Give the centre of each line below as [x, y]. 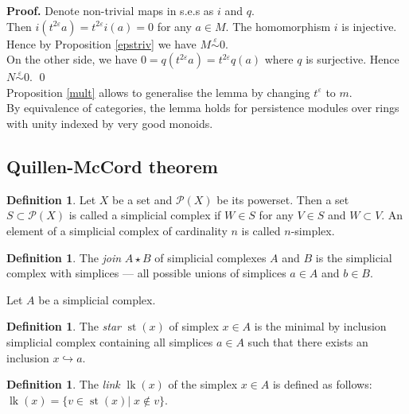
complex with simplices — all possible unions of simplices [146, 273]
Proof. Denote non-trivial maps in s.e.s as [110, 10]
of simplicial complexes [210, 257]
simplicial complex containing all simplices [110, 341]
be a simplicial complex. [97, 299]
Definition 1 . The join [64, 257]
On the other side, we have [72, 59]
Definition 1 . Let [51, 199]
